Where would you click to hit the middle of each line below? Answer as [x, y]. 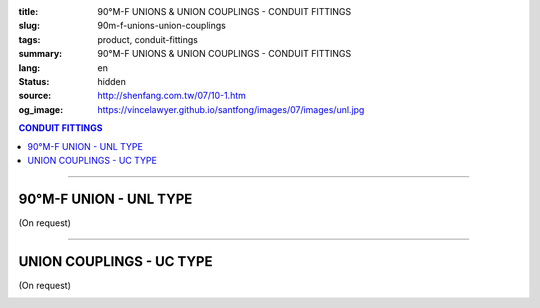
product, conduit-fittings [148, 39]
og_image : [41, 109]
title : [28, 11]
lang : [29, 67]
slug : [29, 26]
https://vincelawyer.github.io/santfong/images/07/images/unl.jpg [231, 109]
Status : [34, 81]
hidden [112, 81]
